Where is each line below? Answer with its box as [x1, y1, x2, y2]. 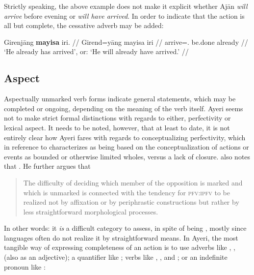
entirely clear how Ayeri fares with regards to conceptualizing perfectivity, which [4, 132, 246, 142]
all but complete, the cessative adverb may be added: [4, 20, 164, 31]
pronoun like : [4, 261, 46, 272]
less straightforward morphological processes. [23, 206, 158, 216]
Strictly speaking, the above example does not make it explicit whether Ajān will [4, 1, 248, 11]
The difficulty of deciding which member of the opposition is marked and [23, 177, 243, 187]
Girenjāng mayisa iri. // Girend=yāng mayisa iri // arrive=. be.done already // [4, 36, 248, 47]
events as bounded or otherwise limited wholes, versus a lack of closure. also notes [4, 151, 251, 161]
